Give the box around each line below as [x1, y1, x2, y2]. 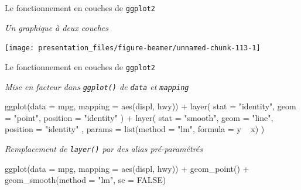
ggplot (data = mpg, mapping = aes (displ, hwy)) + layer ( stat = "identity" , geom [5, 100, 296, 112]
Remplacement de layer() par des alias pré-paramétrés [5, 143, 203, 154]
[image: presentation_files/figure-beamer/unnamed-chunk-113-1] [5, 44, 261, 53]
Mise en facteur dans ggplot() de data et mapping [5, 80, 189, 92]
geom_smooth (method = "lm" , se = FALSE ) [5, 174, 166, 186]
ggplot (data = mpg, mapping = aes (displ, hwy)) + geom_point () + [5, 162, 249, 174]
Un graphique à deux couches [5, 21, 109, 33]
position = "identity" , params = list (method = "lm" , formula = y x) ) [5, 123, 265, 135]
